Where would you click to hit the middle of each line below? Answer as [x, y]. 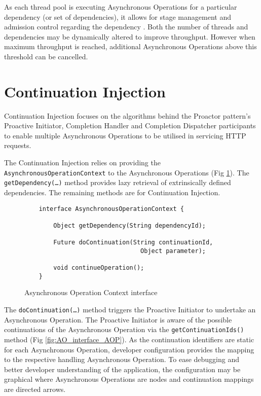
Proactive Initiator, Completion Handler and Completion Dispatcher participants [130, 125]
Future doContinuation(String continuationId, [133, 243]
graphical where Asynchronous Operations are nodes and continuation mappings [129, 379]
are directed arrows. [35, 389]
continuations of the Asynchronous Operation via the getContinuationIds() [124, 329]
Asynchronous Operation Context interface [91, 292]
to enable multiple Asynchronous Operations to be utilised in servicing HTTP [125, 135]
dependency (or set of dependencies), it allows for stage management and [118, 16]
